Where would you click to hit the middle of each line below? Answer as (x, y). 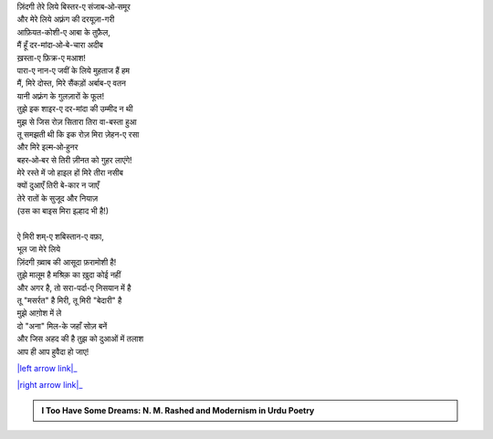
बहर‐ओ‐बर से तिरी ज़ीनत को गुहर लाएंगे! (74, 160)
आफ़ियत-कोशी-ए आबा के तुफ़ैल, (64, 32)
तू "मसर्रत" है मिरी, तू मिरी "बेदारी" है (69, 300)
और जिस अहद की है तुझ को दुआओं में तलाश (80, 339)
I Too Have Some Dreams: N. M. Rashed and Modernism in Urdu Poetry (178, 410)
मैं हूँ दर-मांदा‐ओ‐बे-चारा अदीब (60, 45)
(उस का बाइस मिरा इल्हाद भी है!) (63, 211)
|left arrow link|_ (47, 368)
